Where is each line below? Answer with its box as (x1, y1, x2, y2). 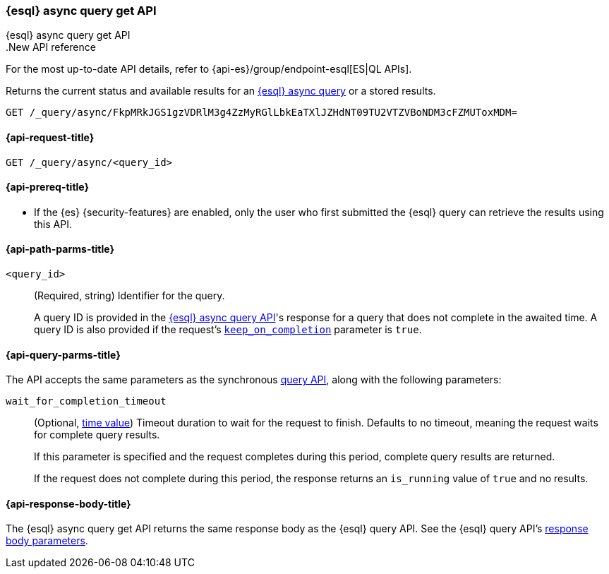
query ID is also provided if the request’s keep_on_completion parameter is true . (34, 323, 422, 336)
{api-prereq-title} (6, 181, 90, 193)
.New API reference (6, 41, 96, 54)
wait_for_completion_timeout (6, 395, 167, 407)
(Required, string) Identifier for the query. (34, 289, 225, 302)
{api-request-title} (6, 131, 95, 143)
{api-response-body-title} (6, 497, 131, 510)
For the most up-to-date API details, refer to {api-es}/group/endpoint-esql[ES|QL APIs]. (6, 63, 412, 76)
